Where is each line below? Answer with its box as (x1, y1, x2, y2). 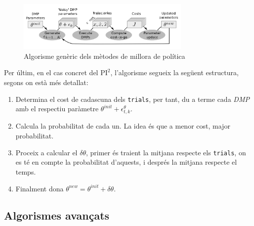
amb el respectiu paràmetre (15, 103, 99, 114)
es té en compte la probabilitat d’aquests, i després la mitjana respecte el (15, 157, 237, 167)
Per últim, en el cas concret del (4, 67, 98, 78)
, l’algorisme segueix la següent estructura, (110, 67, 239, 78)
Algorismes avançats (4, 207, 110, 223)
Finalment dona (15, 183, 64, 193)
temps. (15, 166, 36, 177)
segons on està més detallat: (4, 77, 88, 88)
